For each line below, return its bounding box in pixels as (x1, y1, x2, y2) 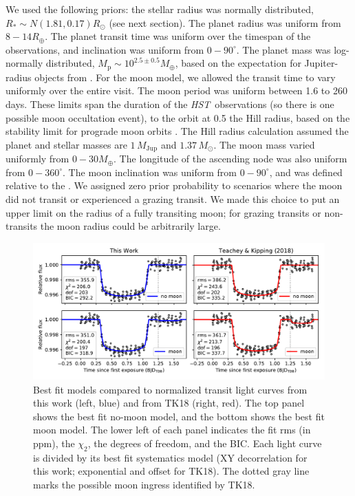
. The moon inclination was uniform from (63, 164, 237, 179)
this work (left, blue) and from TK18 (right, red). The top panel (33, 396, 305, 410)
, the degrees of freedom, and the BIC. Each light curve (87, 435, 322, 450)
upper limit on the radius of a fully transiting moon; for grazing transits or (6, 205, 321, 219)
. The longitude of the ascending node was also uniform (114, 151, 347, 166)
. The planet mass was (236, 42, 331, 56)
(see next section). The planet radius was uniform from (109, 15, 341, 30)
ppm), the (33, 435, 75, 450)
